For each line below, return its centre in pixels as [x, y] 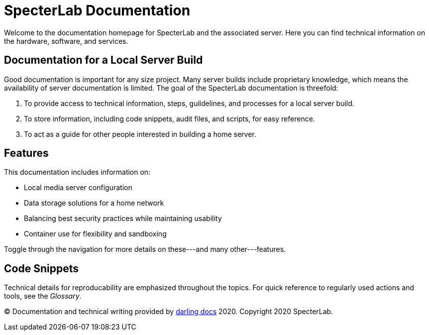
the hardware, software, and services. [66, 41]
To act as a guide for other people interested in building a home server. [140, 134]
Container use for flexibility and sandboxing [95, 234]
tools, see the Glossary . [43, 296]
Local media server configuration [78, 188]
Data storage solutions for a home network [94, 203]
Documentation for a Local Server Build [104, 60]
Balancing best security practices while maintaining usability [123, 219]
